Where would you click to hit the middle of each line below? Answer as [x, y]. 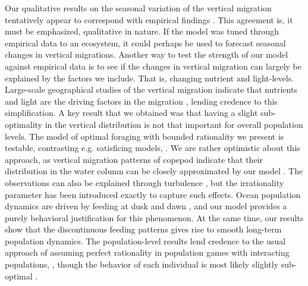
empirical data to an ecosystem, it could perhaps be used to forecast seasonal [145, 43]
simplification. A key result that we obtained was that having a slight [131, 113]
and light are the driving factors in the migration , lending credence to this [141, 101]
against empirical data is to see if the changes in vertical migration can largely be [153, 66]
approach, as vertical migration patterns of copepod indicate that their [134, 159]
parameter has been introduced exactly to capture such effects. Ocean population [153, 194]
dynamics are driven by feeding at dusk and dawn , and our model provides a [146, 206]
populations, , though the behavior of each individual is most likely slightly [142, 264]
